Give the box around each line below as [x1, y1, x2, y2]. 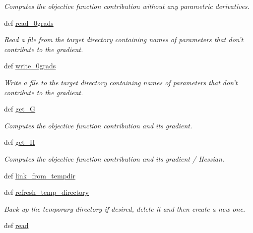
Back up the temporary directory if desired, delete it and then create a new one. [4, 203, 246, 214]
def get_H [4, 137, 35, 147]
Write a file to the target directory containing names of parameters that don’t [4, 77, 238, 87]
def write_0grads [4, 60, 56, 71]
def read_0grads [4, 17, 54, 28]
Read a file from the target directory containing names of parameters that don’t [4, 34, 244, 45]
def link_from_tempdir [4, 170, 76, 180]
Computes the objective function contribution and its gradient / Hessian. [4, 153, 225, 164]
